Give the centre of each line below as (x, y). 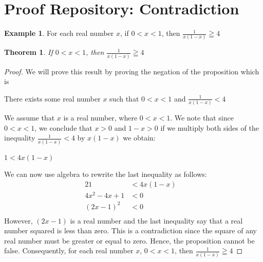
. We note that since (202, 118)
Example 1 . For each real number (59, 33)
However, (18, 220)
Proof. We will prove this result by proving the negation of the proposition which (132, 71)
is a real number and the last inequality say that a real (156, 220)
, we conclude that (63, 127)
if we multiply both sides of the (210, 127)
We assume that (30, 118)
